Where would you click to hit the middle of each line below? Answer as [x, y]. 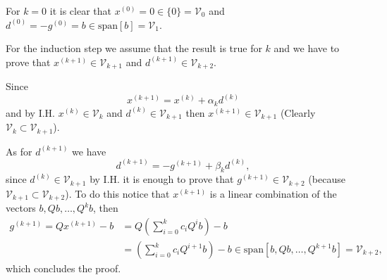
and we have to [307, 48]
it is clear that [80, 11]
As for [19, 151]
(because [327, 179]
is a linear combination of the [273, 193]
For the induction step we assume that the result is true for [134, 48]
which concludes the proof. [63, 268]
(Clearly [298, 112]
